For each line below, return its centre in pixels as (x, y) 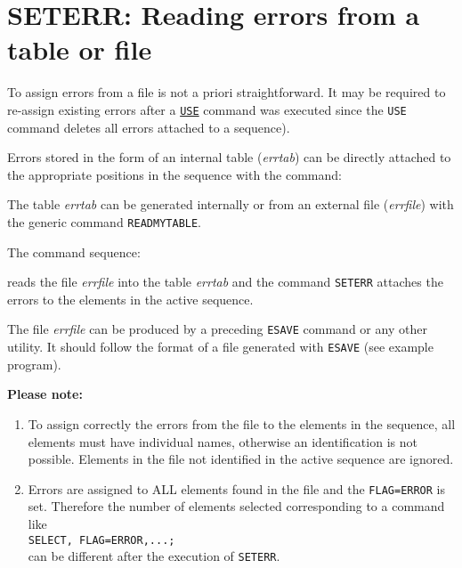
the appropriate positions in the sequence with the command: (174, 174)
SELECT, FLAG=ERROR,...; (101, 540)
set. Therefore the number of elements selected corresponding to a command (236, 506)
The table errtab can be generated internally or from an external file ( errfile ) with (231, 204)
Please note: (45, 394)
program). (34, 364)
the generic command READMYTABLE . (105, 221)
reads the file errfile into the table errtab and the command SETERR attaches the (225, 282)
